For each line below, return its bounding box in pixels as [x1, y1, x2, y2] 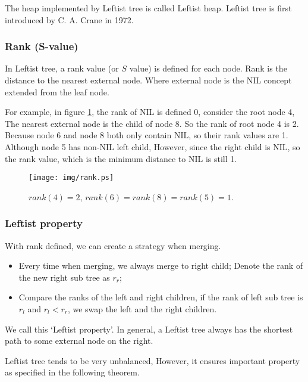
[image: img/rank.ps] [29, 173, 114, 182]
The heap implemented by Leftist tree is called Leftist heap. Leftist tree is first [5, 2, 292, 14]
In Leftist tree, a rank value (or [5, 62, 119, 74]
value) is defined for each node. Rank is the [129, 62, 287, 74]
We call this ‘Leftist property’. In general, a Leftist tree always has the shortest [5, 322, 293, 335]
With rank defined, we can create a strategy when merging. [5, 239, 221, 251]
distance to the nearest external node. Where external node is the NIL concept [5, 74, 292, 86]
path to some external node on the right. [5, 334, 153, 347]
